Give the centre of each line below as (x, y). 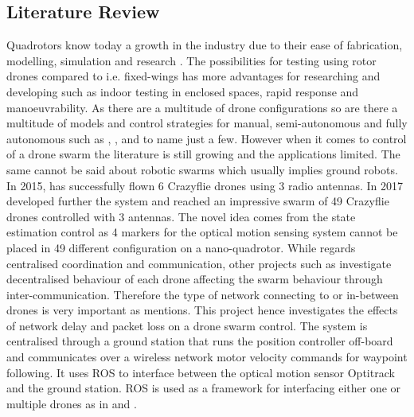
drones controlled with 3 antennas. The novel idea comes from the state (181, 216)
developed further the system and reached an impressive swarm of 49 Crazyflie (198, 201)
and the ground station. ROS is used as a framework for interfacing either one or (204, 388)
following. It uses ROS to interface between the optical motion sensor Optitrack (201, 372)
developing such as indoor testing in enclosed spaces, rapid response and (183, 91)
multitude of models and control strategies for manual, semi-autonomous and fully (207, 123)
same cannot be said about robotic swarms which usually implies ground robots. (202, 169)
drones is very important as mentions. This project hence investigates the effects (202, 310)
